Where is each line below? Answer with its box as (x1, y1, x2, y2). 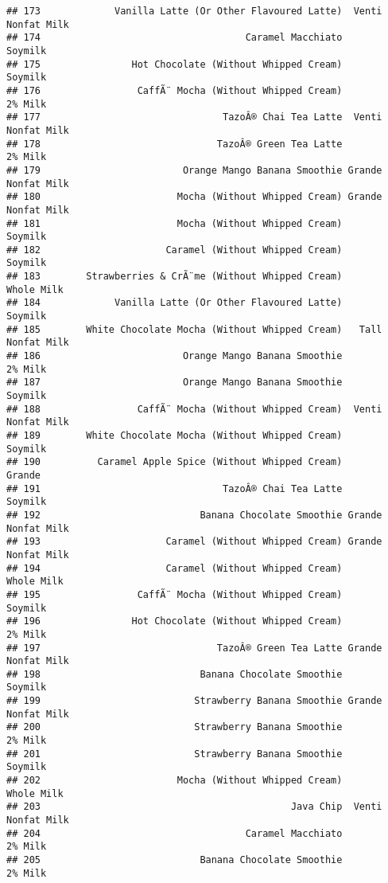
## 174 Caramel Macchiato (6, 32, 343, 44)
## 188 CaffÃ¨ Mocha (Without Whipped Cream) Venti (6, 403, 382, 415)
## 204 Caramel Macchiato (6, 827, 343, 839)
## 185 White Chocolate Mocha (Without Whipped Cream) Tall (6, 323, 382, 335)
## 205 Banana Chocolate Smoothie (6, 854, 343, 865)
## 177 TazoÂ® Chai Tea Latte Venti (6, 111, 382, 123)
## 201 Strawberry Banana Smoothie (6, 748, 343, 760)
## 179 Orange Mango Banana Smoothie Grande (6, 164, 382, 176)
